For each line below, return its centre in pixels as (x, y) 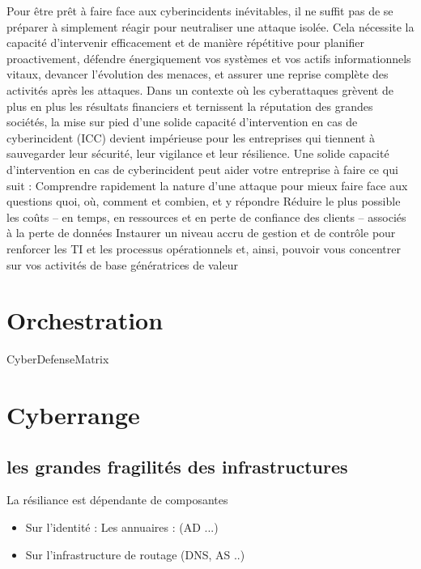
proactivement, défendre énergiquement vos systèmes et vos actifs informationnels (209, 58)
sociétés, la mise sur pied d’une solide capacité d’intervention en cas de (182, 122)
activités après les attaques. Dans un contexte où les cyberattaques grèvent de (200, 89)
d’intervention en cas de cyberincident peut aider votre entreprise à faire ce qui (202, 169)
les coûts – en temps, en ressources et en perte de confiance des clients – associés (206, 217)
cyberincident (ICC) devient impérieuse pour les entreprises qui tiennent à (191, 137)
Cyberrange (73, 414)
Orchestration (85, 320)
